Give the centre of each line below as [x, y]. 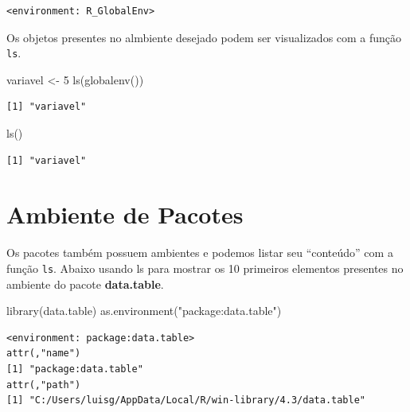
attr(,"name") [44, 354]
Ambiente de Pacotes [125, 214]
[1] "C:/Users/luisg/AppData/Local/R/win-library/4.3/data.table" [186, 400]
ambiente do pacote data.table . [85, 284]
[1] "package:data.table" [75, 369]
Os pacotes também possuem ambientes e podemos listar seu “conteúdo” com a [200, 253]
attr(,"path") [44, 385]
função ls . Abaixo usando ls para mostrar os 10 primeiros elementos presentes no [205, 268]
